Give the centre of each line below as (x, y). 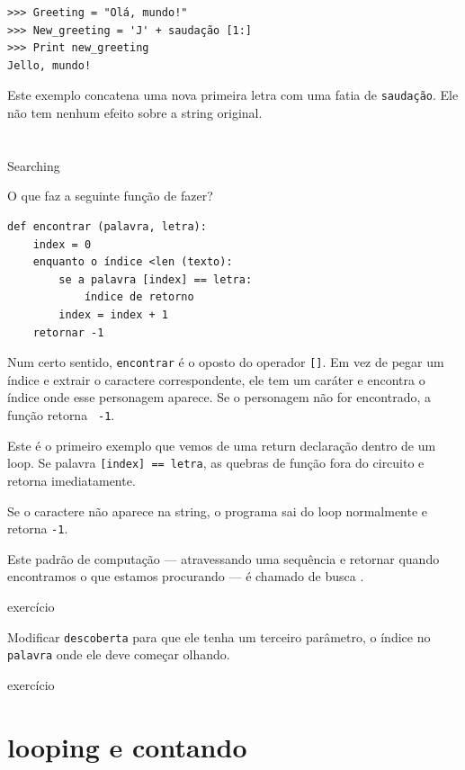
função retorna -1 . (61, 415)
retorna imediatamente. (72, 480)
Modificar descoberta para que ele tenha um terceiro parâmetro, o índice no (219, 636)
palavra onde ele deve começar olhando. (119, 654)
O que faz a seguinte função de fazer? (110, 196)
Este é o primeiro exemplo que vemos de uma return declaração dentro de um (222, 445)
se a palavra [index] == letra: (156, 279)
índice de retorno (139, 297)
